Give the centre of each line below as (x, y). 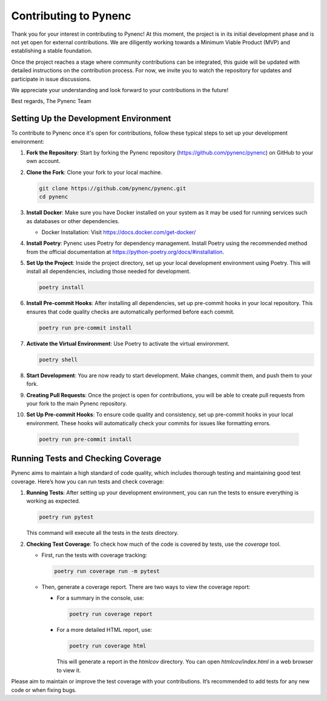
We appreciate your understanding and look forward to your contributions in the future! (120, 90)
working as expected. (53, 501)
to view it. (69, 670)
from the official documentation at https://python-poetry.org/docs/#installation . (125, 252)
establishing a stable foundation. (52, 51)
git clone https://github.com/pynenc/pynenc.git (113, 188)
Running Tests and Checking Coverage (86, 459)
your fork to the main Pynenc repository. (77, 403)
